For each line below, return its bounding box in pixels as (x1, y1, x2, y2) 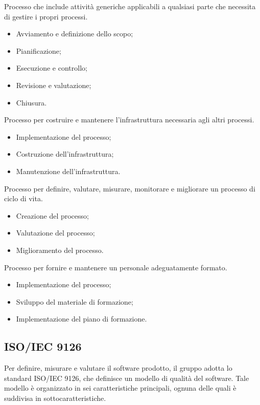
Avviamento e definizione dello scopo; (16, 28, 133, 39)
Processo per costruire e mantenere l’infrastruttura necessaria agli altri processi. (4, 114, 254, 125)
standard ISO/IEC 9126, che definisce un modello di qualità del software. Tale (4, 372, 249, 383)
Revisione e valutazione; (16, 79, 91, 90)
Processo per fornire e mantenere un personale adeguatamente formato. (4, 262, 227, 272)
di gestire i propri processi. (4, 11, 88, 22)
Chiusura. (16, 97, 47, 108)
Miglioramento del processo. (16, 244, 104, 255)
